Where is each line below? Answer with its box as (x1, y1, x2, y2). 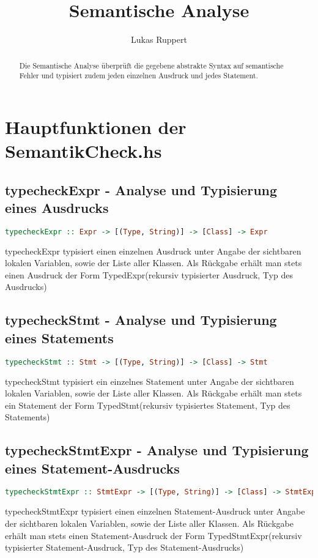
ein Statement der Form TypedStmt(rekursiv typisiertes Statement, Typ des (5, 398, 290, 411)
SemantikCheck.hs (5, 138, 162, 163)
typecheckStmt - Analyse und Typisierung (5, 310, 277, 329)
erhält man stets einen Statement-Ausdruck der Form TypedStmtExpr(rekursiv (5, 529, 302, 541)
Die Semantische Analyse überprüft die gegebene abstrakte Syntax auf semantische (19, 60, 284, 70)
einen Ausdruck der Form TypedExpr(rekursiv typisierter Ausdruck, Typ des (5, 268, 293, 281)
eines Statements (5, 328, 114, 347)
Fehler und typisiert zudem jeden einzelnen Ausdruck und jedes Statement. (19, 70, 258, 81)
